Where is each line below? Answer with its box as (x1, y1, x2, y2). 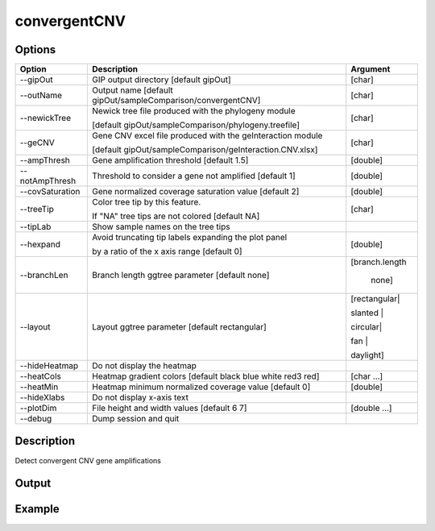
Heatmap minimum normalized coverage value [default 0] (92, 381, 311, 392)
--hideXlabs (19, 392, 65, 403)
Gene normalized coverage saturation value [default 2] (92, 186, 300, 197)
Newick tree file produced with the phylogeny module (92, 106, 296, 117)
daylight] (350, 350, 384, 361)
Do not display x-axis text (92, 392, 189, 403)
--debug (19, 413, 52, 425)
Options (14, 43, 56, 56)
